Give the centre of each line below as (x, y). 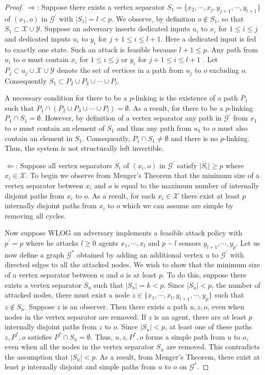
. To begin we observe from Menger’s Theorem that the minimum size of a (143, 175)
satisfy (187, 165)
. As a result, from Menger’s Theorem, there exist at (177, 356)
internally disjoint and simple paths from (91, 367)
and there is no (195, 138)
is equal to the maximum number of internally (187, 185)
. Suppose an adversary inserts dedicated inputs (115, 28)
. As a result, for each (121, 195)
